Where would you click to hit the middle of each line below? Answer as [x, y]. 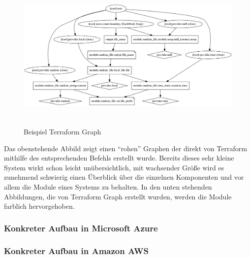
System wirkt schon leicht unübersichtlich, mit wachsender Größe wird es [114, 167]
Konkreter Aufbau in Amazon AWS [77, 250]
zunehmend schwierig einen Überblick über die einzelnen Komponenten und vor [124, 177]
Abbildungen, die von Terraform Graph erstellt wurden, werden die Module [118, 196]
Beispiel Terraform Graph [63, 132]
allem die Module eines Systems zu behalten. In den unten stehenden [108, 187]
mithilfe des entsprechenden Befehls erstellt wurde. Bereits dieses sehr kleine [119, 158]
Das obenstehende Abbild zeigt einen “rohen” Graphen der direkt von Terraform [125, 148]
